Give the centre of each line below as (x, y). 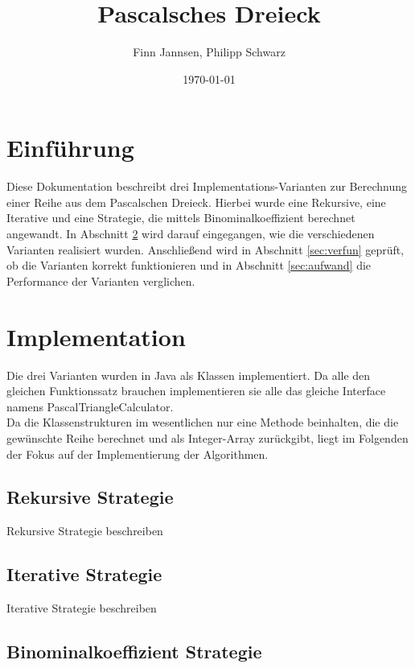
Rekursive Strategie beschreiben (85, 531)
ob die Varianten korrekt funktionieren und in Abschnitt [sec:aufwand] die (189, 265)
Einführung (70, 148)
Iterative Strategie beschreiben (82, 608)
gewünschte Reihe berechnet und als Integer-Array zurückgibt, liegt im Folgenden (207, 437)
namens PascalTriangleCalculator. (90, 406)
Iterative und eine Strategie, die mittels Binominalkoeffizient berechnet (181, 218)
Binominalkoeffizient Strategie (134, 652)
